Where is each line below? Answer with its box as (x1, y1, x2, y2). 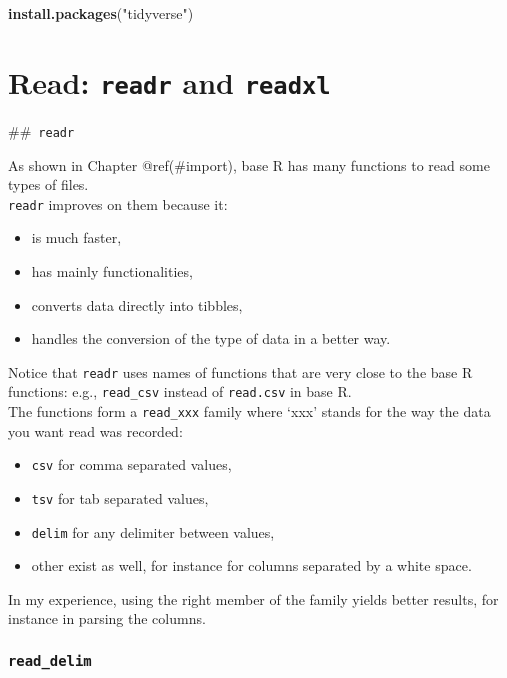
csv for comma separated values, (31, 454, 232, 475)
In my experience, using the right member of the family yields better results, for (8, 588, 499, 609)
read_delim (8, 652, 92, 669)
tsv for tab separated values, (31, 487, 209, 508)
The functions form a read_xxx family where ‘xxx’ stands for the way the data (8, 401, 491, 422)
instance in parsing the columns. (8, 608, 206, 629)
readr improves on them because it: (8, 193, 228, 214)
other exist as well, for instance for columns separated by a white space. (31, 555, 472, 576)
